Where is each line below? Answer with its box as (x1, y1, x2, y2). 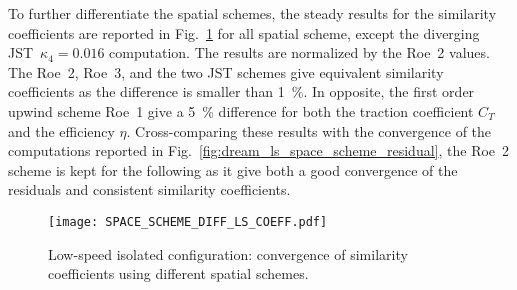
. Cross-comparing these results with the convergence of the (126, 120, 492, 141)
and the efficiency (8, 120, 115, 141)
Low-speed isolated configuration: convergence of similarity (48, 243, 408, 264)
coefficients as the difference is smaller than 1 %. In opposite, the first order (8, 81, 475, 102)
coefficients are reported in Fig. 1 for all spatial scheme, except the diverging (8, 22, 480, 43)
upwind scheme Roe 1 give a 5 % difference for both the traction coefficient (8, 100, 474, 121)
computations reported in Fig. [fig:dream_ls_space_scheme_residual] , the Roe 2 (8, 140, 510, 161)
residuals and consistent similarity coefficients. (8, 179, 291, 200)
